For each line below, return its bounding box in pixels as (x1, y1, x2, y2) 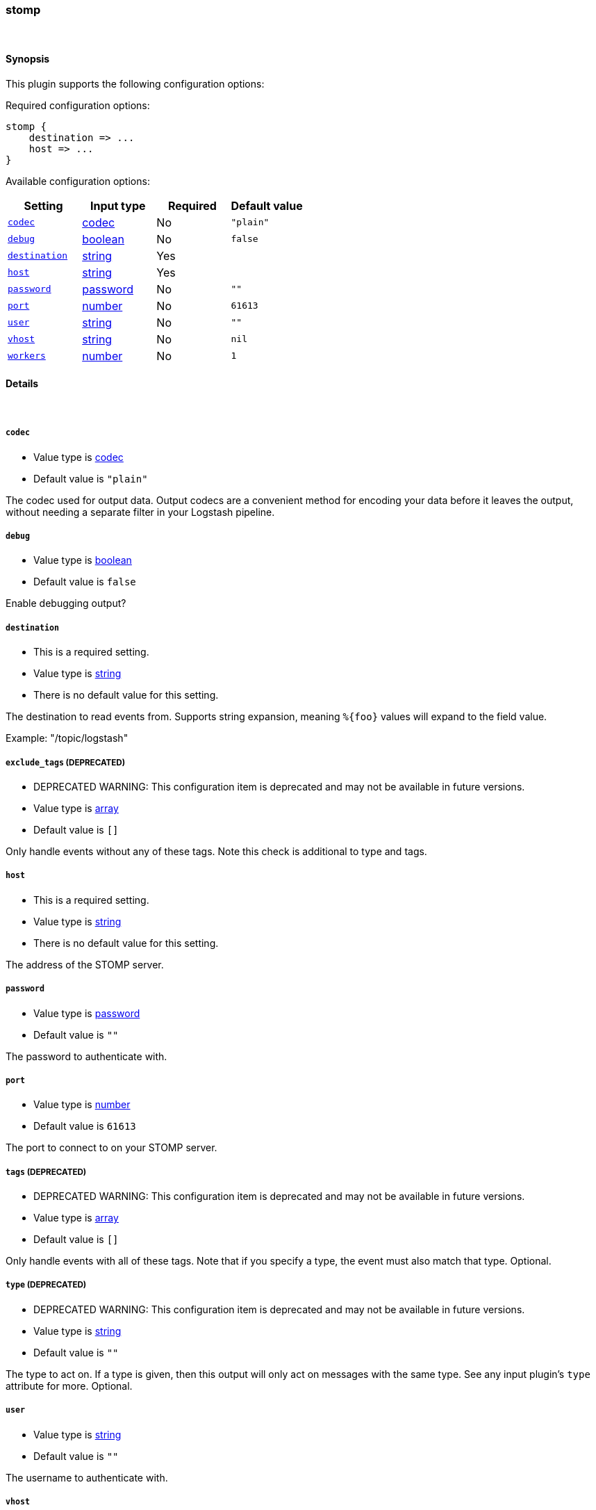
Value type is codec (33, 450, 124, 463)
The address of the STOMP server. (6, 958, 164, 971)
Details (6, 377, 39, 390)
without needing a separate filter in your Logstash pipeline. (6, 505, 275, 518)
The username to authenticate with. (6, 1471, 168, 1484)
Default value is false (33, 576, 136, 588)
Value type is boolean (33, 554, 132, 567)
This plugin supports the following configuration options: (6, 77, 265, 90)
